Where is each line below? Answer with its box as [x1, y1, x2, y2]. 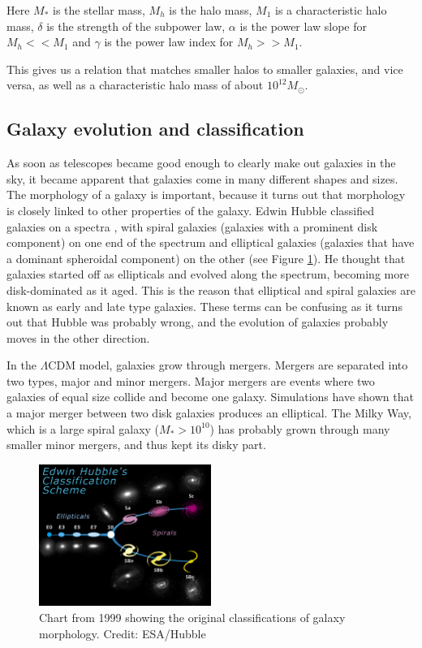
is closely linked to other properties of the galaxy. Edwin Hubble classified [6, 201, 374, 218]
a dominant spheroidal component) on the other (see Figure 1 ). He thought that [6, 249, 406, 266]
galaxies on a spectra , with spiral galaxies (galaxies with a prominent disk [6, 218, 378, 235]
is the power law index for [104, 33, 234, 50]
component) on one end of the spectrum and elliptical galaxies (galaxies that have [6, 234, 415, 251]
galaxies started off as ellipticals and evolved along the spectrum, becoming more [6, 266, 409, 283]
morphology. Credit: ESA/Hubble [39, 624, 206, 642]
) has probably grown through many [209, 420, 390, 437]
